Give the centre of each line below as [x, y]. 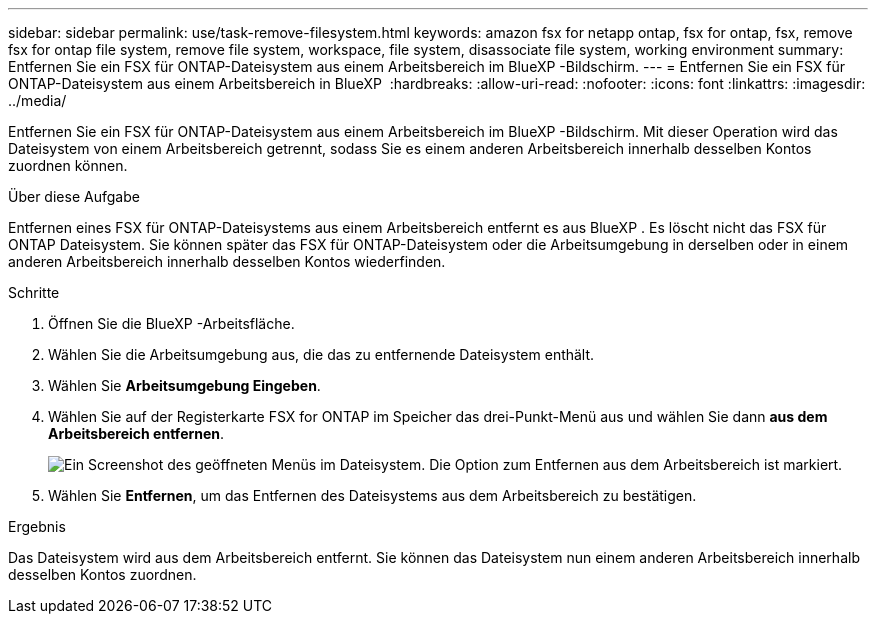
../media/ [37, 100]
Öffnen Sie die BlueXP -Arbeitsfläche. [171, 323]
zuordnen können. [68, 165]
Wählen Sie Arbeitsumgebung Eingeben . [184, 385]
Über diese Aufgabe [74, 196]
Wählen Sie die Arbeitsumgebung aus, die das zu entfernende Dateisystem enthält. [321, 354]
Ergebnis [37, 526]
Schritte [34, 292]
